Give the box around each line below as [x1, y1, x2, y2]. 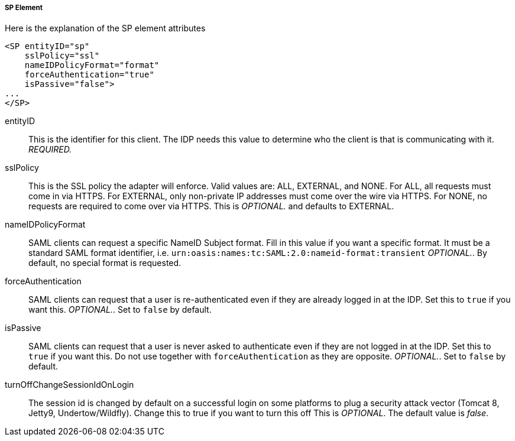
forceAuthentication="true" [24, 70, 154, 80]
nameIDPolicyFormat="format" [24, 60, 160, 70]
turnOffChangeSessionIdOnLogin [5, 380, 134, 390]
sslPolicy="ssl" [24, 51, 100, 61]
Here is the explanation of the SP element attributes [5, 23, 206, 34]
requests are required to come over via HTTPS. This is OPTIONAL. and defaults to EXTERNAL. [28, 201, 394, 212]
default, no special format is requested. [28, 258, 182, 268]
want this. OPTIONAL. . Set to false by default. [28, 304, 212, 315]
